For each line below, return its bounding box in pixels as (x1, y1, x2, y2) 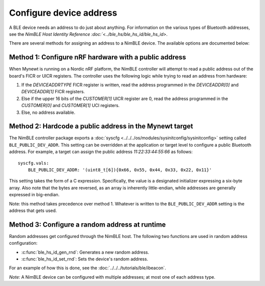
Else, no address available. (21, 109, 76, 115)
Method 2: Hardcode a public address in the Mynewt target (9, 122, 193, 130)
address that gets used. (9, 208, 57, 213)
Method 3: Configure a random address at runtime (9, 220, 166, 229)
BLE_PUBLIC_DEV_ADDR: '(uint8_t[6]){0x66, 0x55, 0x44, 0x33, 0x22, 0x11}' (27, 167, 212, 173)
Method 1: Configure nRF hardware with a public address (9, 53, 186, 61)
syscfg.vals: (18, 160, 49, 166)
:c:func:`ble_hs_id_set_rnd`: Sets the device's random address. (21, 256, 148, 262)
